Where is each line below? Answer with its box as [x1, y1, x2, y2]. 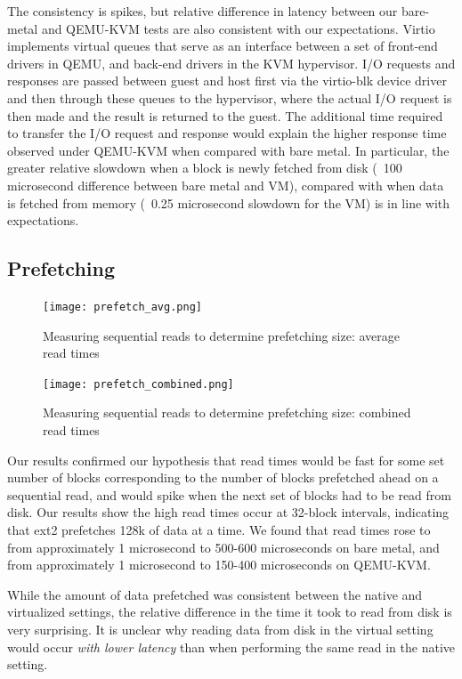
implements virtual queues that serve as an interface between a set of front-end [7, 36, 438, 55]
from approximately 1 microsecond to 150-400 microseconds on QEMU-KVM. [7, 555, 431, 574]
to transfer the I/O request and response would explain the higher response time [7, 124, 447, 142]
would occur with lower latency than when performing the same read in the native [7, 637, 456, 656]
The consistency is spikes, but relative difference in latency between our [7, 2, 398, 20]
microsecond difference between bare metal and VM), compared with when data [7, 175, 444, 194]
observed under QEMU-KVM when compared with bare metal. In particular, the [7, 141, 450, 159]
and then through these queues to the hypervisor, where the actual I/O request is [7, 88, 452, 107]
